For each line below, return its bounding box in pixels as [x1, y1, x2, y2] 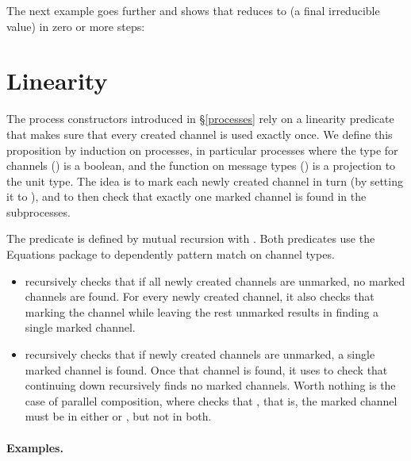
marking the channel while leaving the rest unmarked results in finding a [25, 303, 379, 320]
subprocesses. [6, 203, 71, 220]
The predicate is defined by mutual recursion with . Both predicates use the [6, 230, 375, 247]
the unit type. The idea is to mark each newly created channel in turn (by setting [6, 172, 403, 189]
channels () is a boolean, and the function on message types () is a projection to [6, 157, 396, 174]
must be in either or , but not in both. [25, 408, 212, 425]
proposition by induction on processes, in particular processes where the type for [6, 141, 398, 158]
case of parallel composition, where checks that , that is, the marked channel [25, 392, 398, 409]
